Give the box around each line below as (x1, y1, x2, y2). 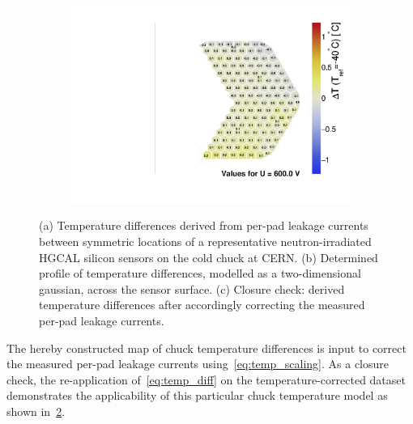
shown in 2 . (6, 402, 66, 419)
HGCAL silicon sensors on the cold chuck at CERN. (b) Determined (39, 248, 378, 265)
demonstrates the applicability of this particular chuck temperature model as (6, 387, 388, 404)
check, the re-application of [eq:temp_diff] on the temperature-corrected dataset (6, 371, 406, 388)
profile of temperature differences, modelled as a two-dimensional (39, 265, 361, 282)
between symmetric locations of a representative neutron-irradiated (39, 233, 372, 250)
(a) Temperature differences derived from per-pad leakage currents (39, 217, 368, 234)
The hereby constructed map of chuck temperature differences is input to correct (6, 339, 407, 356)
